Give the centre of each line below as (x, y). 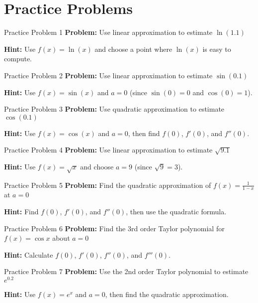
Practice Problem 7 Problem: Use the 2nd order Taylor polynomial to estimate (126, 271)
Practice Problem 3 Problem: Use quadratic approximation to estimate (114, 109)
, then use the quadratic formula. (176, 212)
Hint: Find (21, 212)
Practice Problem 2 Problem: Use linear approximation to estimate (108, 75)
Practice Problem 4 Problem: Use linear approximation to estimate (108, 150)
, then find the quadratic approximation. (167, 294)
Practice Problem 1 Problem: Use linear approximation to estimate (108, 32)
